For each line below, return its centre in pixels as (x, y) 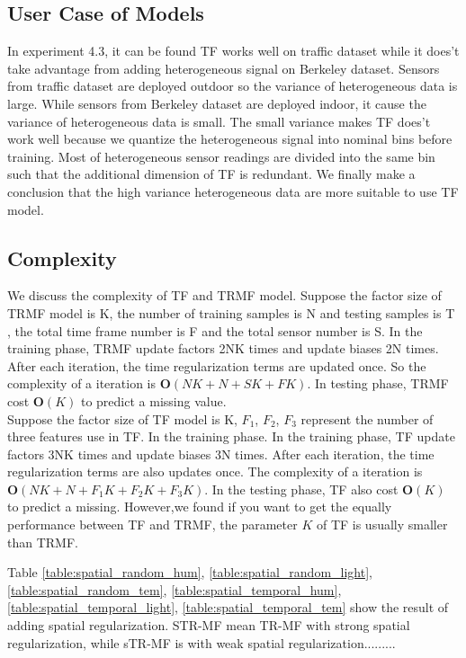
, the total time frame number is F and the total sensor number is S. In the (215, 330)
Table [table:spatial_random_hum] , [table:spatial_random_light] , (190, 572)
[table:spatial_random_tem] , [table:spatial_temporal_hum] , (175, 589)
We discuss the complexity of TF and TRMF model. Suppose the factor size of (224, 295)
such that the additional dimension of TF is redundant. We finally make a (211, 174)
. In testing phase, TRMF (378, 383)
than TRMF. (43, 542)
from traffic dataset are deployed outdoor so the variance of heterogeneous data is (233, 86)
